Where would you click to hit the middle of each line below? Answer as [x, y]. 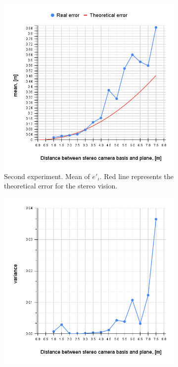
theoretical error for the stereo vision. [61, 186]
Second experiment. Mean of [47, 176]
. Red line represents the [136, 176]
